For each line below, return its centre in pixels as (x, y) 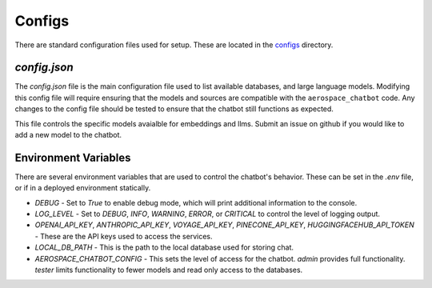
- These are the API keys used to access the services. (124, 236)
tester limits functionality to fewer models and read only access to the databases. (169, 270)
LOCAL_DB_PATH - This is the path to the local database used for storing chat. (164, 247)
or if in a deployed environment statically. (83, 188)
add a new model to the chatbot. (68, 135)
